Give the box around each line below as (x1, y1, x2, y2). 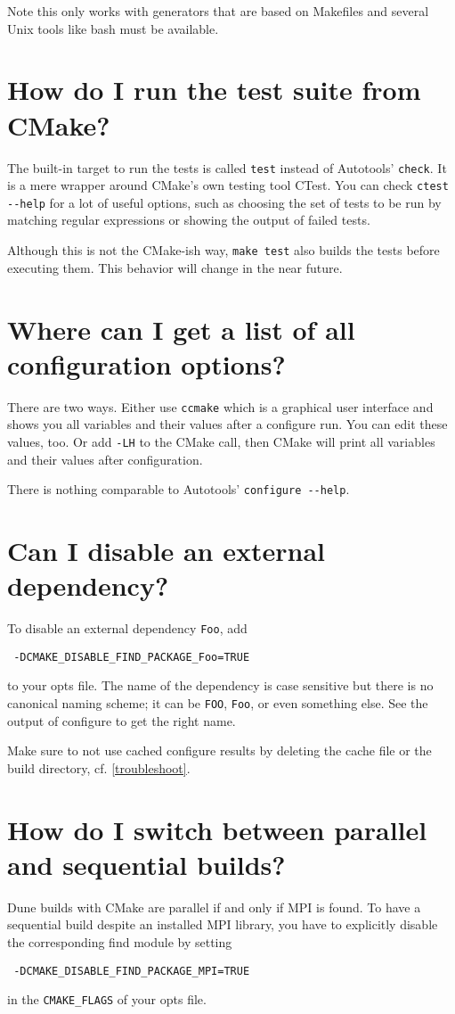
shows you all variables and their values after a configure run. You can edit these (7, 415, 448, 433)
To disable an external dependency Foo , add (7, 619, 248, 638)
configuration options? (7, 345, 286, 382)
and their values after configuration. (7, 449, 203, 468)
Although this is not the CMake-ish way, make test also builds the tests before (7, 241, 440, 260)
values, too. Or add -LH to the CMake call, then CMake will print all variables (7, 432, 435, 450)
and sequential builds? (7, 845, 286, 882)
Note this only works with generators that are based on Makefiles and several (7, 2, 429, 20)
